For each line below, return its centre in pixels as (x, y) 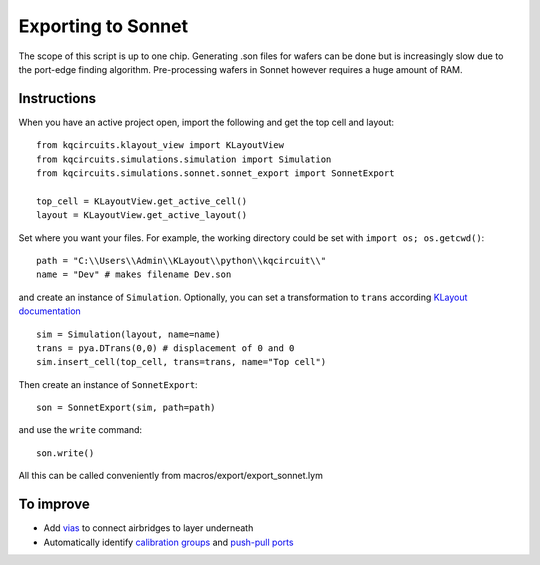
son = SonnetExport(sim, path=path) (126, 408)
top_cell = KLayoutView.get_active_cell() (142, 201)
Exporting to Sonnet (103, 26)
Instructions (57, 98)
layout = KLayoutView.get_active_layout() (142, 215)
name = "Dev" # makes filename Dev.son (134, 274)
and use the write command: (80, 430)
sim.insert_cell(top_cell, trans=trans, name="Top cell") (181, 362)
